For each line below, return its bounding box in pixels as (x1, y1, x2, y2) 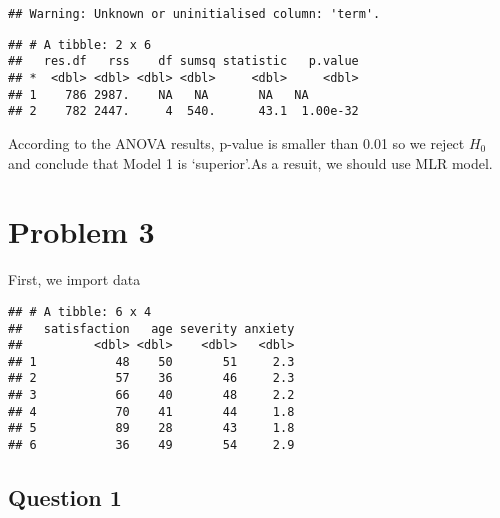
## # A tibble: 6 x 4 (8, 304, 152, 319)
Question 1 (8, 482, 122, 513)
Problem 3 (8, 211, 155, 252)
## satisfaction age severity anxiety (8, 321, 295, 336)
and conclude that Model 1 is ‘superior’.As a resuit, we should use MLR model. (8, 152, 493, 173)
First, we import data (8, 269, 141, 290)
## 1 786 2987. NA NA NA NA (8, 87, 309, 102)
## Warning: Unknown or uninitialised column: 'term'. (8, 7, 381, 21)
